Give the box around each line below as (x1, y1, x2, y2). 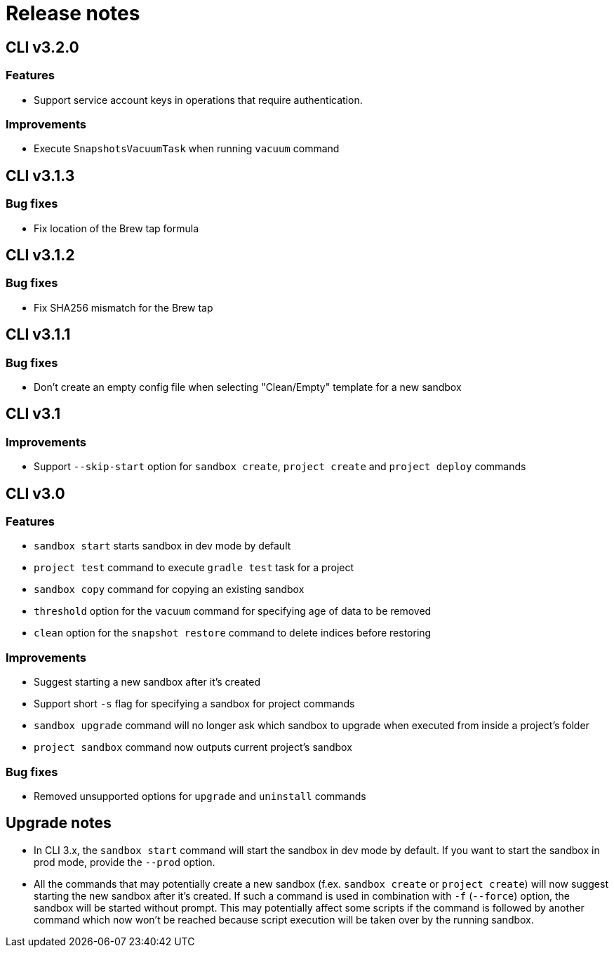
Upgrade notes (6, 814, 112, 832)
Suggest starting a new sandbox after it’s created (34, 676, 260, 688)
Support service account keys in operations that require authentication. (34, 93, 363, 106)
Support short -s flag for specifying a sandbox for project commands (34, 698, 355, 710)
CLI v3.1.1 (6, 326, 71, 344)
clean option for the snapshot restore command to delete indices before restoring (34, 627, 432, 639)
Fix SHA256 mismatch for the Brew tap (34, 301, 213, 314)
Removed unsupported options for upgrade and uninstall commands (34, 789, 366, 802)
